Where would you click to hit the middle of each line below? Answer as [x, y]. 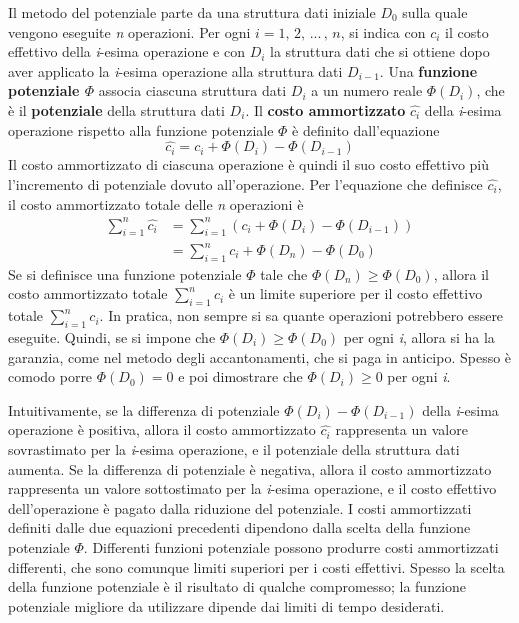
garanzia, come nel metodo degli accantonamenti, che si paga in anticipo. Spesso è [260, 356]
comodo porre [50, 376]
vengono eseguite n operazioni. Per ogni [129, 31]
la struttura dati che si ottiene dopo [380, 51]
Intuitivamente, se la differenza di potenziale [144, 409]
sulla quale [435, 12]
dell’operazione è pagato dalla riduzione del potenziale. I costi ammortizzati [240, 507]
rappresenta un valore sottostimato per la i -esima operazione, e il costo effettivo [252, 488]
